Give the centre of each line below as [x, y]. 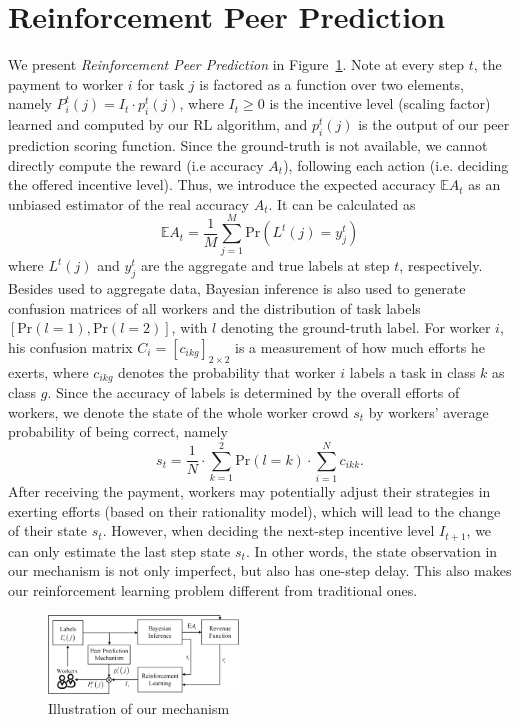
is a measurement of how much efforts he [360, 346]
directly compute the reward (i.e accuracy [136, 164]
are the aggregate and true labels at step [265, 265]
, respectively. [441, 265]
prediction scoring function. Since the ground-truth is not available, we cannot [248, 144]
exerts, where [48, 371]
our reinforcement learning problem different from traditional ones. [213, 589]
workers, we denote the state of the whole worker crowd [178, 411]
